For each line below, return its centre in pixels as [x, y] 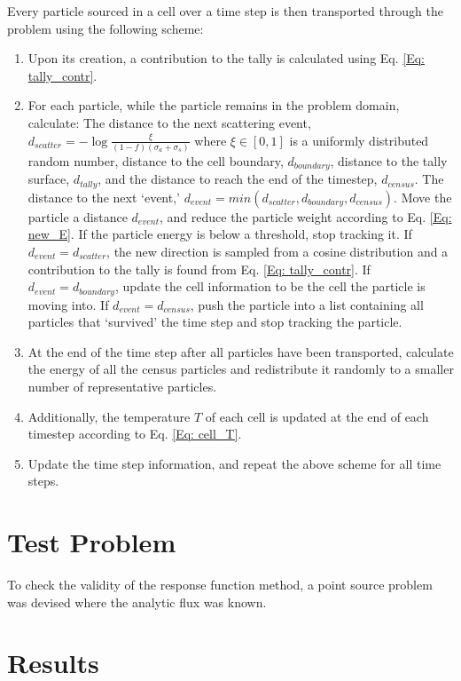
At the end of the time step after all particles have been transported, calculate [241, 351]
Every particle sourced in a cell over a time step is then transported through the [225, 11]
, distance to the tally [389, 160]
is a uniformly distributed [359, 140]
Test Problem [92, 542]
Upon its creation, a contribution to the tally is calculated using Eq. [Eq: [226, 58]
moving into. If [68, 304]
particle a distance [78, 216]
